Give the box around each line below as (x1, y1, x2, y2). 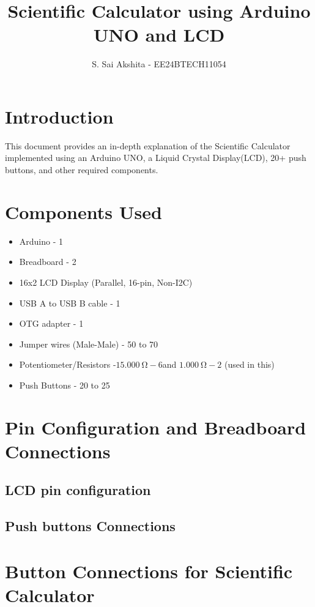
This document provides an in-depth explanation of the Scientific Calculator (5, 139, 291, 152)
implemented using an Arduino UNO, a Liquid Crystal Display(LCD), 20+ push (5, 151, 306, 164)
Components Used (5, 199, 162, 224)
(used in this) (224, 358, 275, 371)
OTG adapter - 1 (19, 317, 84, 330)
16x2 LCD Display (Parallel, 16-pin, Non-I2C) (19, 275, 193, 288)
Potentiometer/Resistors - (19, 358, 116, 371)
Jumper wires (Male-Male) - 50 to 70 (19, 337, 158, 350)
